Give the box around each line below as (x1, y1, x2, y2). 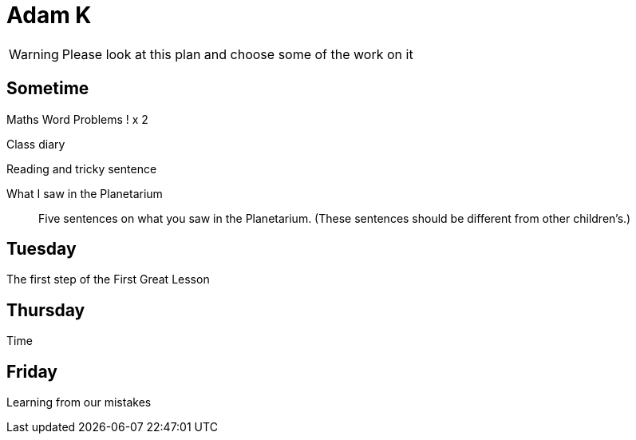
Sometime (6, 78, 89, 99)
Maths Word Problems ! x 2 (6, 112, 148, 126)
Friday (6, 361, 57, 382)
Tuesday (6, 239, 77, 260)
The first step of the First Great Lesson (6, 272, 210, 287)
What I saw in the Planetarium (6, 186, 163, 200)
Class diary (6, 137, 65, 151)
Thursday (6, 299, 85, 320)
